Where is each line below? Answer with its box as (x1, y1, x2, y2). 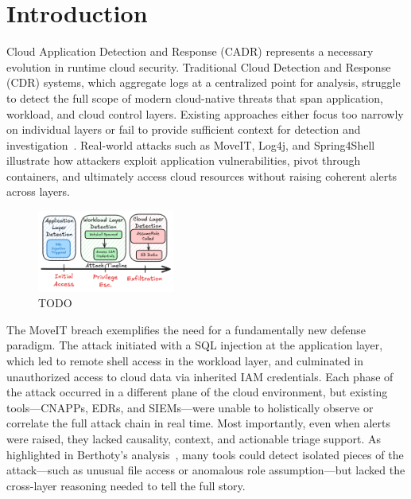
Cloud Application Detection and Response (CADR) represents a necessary (6, 43, 374, 60)
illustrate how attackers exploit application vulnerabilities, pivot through (6, 152, 361, 169)
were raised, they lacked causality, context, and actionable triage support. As (6, 431, 382, 447)
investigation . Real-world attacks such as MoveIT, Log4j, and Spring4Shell (6, 136, 375, 153)
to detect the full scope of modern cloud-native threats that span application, (6, 89, 383, 106)
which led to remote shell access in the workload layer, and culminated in (6, 353, 364, 369)
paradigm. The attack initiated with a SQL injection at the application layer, (6, 337, 383, 353)
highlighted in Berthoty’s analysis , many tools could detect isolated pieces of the (6, 446, 404, 462)
